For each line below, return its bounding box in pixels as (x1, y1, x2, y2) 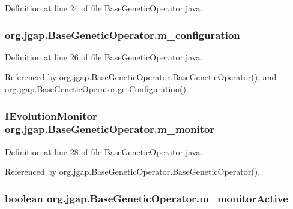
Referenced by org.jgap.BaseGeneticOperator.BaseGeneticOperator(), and (5, 71, 277, 83)
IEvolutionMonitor (5, 108, 97, 123)
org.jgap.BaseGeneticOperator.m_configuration (5, 27, 240, 42)
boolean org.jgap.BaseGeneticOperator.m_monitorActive (5, 190, 288, 205)
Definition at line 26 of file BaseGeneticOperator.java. (5, 50, 203, 63)
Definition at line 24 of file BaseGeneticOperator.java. (5, 2, 203, 14)
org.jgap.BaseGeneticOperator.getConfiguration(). (5, 83, 189, 95)
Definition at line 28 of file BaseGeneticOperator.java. (5, 145, 203, 157)
